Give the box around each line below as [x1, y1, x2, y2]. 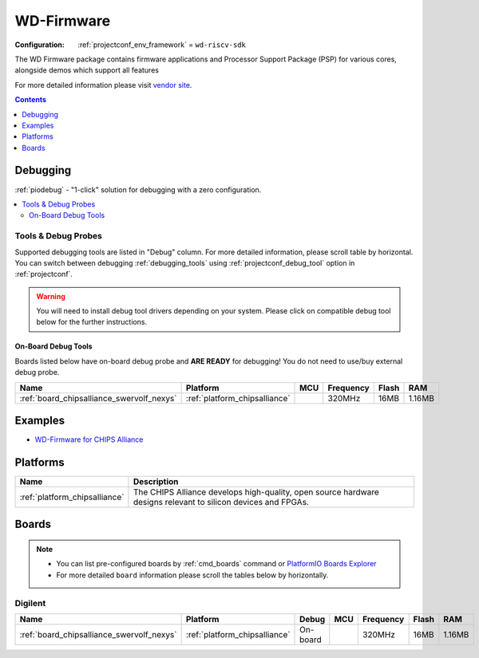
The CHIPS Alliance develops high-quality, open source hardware [133, 487, 379, 498]
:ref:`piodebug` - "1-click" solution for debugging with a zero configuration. [14, 184, 262, 195]
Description [133, 476, 179, 487]
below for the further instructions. [36, 317, 148, 327]
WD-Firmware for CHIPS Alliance [34, 435, 144, 444]
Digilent [14, 597, 46, 609]
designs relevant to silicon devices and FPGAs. [133, 497, 309, 508]
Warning [36, 291, 65, 301]
